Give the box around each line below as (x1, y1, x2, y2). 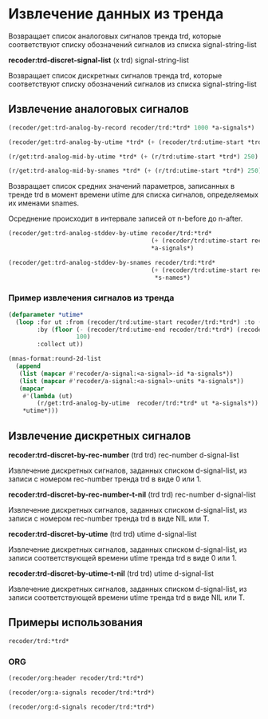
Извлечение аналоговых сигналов (8, 102, 189, 116)
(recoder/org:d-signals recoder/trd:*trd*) (8, 703, 156, 711)
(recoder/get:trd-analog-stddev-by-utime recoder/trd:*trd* (8, 230, 213, 238)
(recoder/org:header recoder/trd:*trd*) (8, 673, 145, 682)
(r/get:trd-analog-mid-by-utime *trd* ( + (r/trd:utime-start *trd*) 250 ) (8, 153, 259, 161)
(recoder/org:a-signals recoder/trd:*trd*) (8, 689, 156, 697)
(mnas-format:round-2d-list (8, 355, 102, 363)
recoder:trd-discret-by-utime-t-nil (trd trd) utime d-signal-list (8, 569, 214, 578)
